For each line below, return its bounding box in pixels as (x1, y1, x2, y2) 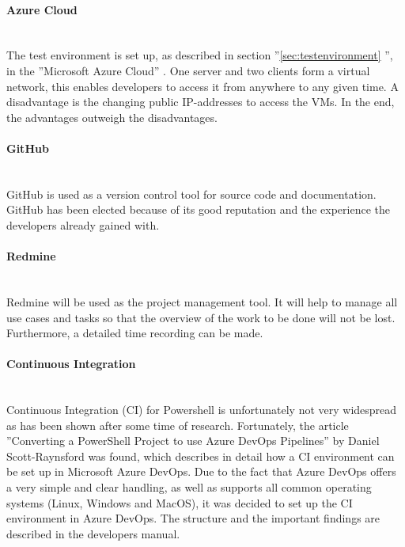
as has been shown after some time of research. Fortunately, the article (6, 416, 349, 433)
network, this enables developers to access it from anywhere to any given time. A (6, 78, 399, 94)
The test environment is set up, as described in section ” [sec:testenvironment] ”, (6, 47, 393, 63)
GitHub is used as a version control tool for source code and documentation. (6, 185, 377, 202)
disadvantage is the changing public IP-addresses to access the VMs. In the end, (6, 93, 395, 110)
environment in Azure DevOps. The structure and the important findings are (6, 510, 380, 526)
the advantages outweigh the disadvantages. (6, 108, 218, 125)
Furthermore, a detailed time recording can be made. (6, 325, 263, 341)
